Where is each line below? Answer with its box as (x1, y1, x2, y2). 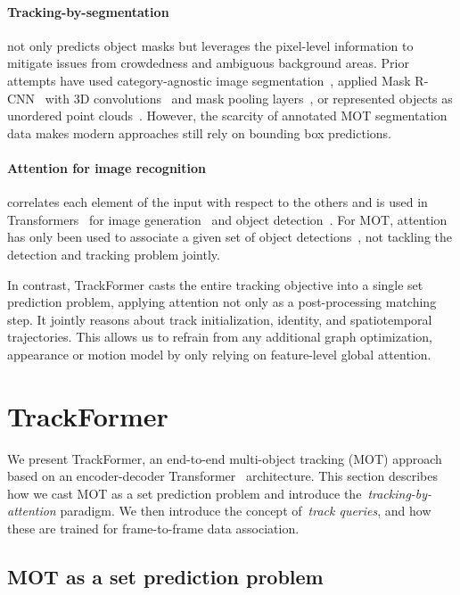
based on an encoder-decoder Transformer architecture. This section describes (7, 467, 438, 485)
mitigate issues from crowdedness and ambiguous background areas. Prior (7, 54, 409, 72)
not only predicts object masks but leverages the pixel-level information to (7, 36, 414, 54)
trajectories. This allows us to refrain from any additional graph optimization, (7, 327, 432, 346)
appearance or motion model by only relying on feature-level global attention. (7, 344, 431, 363)
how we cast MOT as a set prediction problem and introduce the (7, 483, 362, 502)
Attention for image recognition (7, 158, 207, 177)
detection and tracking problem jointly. (7, 244, 220, 263)
